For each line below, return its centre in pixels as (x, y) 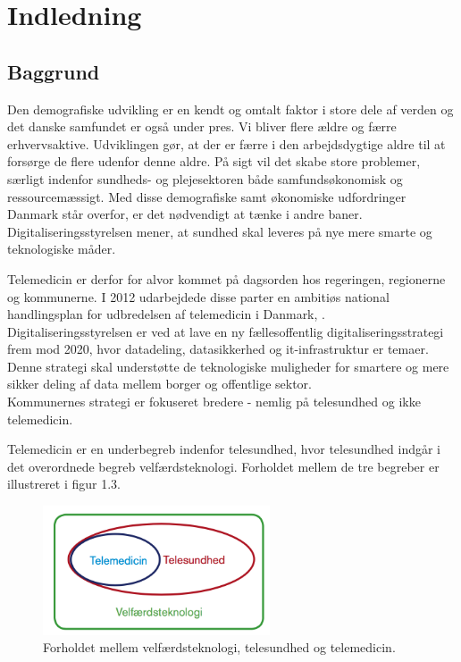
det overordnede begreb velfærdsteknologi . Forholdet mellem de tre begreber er (223, 466)
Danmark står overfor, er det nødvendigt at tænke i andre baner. (185, 214)
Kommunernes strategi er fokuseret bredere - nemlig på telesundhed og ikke (214, 402)
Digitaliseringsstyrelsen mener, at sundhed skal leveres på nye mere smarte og (220, 231)
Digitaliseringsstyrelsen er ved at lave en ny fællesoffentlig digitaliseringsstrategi (226, 331)
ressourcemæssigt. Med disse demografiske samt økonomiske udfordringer (207, 196)
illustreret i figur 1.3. (64, 484)
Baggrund (54, 71)
